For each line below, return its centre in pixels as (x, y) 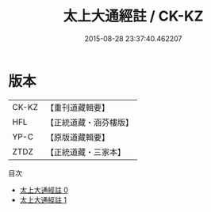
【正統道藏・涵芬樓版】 (89, 122)
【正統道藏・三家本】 (85, 152)
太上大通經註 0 (44, 190)
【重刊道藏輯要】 (77, 108)
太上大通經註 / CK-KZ (133, 16)
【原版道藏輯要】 (77, 137)
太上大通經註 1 (43, 199)
